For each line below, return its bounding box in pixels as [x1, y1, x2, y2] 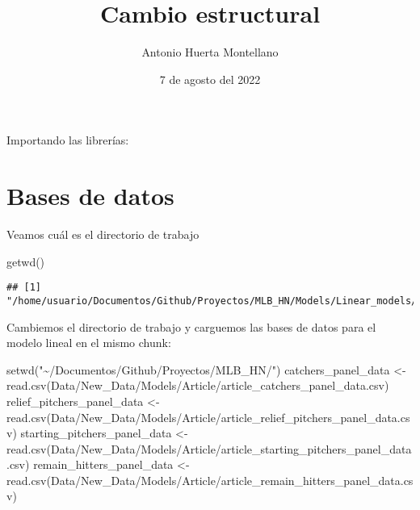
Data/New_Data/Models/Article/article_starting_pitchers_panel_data [50, 440, 412, 457]
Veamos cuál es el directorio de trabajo [6, 226, 199, 243]
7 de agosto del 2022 [159, 70, 261, 87]
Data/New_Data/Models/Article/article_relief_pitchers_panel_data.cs [50, 408, 410, 425]
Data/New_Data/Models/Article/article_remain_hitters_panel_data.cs [50, 471, 414, 488]
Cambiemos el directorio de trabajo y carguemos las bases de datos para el [6, 318, 376, 335]
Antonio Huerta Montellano [141, 44, 279, 61]
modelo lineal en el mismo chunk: [6, 334, 171, 351]
